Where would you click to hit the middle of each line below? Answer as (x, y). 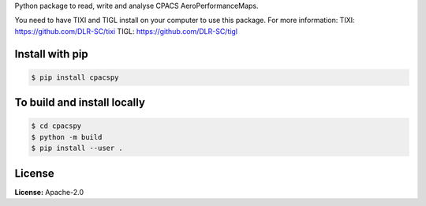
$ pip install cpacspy (75, 77)
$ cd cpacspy (56, 126)
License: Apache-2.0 (49, 192)
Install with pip (51, 54)
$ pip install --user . (77, 148)
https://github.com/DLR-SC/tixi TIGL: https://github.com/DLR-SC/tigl (126, 31)
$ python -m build (67, 137)
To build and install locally (80, 103)
